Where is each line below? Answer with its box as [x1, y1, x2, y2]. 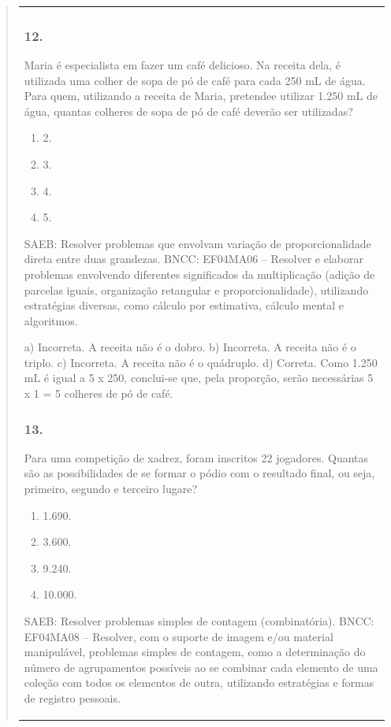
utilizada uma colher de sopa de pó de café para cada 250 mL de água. [24, 72, 366, 88]
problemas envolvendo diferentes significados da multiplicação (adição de [24, 265, 375, 282]
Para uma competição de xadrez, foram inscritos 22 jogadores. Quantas [24, 449, 369, 466]
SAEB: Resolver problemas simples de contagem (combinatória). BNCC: [24, 613, 374, 629]
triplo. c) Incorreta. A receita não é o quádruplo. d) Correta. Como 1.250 [24, 354, 378, 370]
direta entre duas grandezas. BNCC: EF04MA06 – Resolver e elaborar [24, 250, 363, 267]
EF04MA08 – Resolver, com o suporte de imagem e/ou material [24, 628, 333, 644]
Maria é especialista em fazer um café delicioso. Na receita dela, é [24, 56, 341, 72]
